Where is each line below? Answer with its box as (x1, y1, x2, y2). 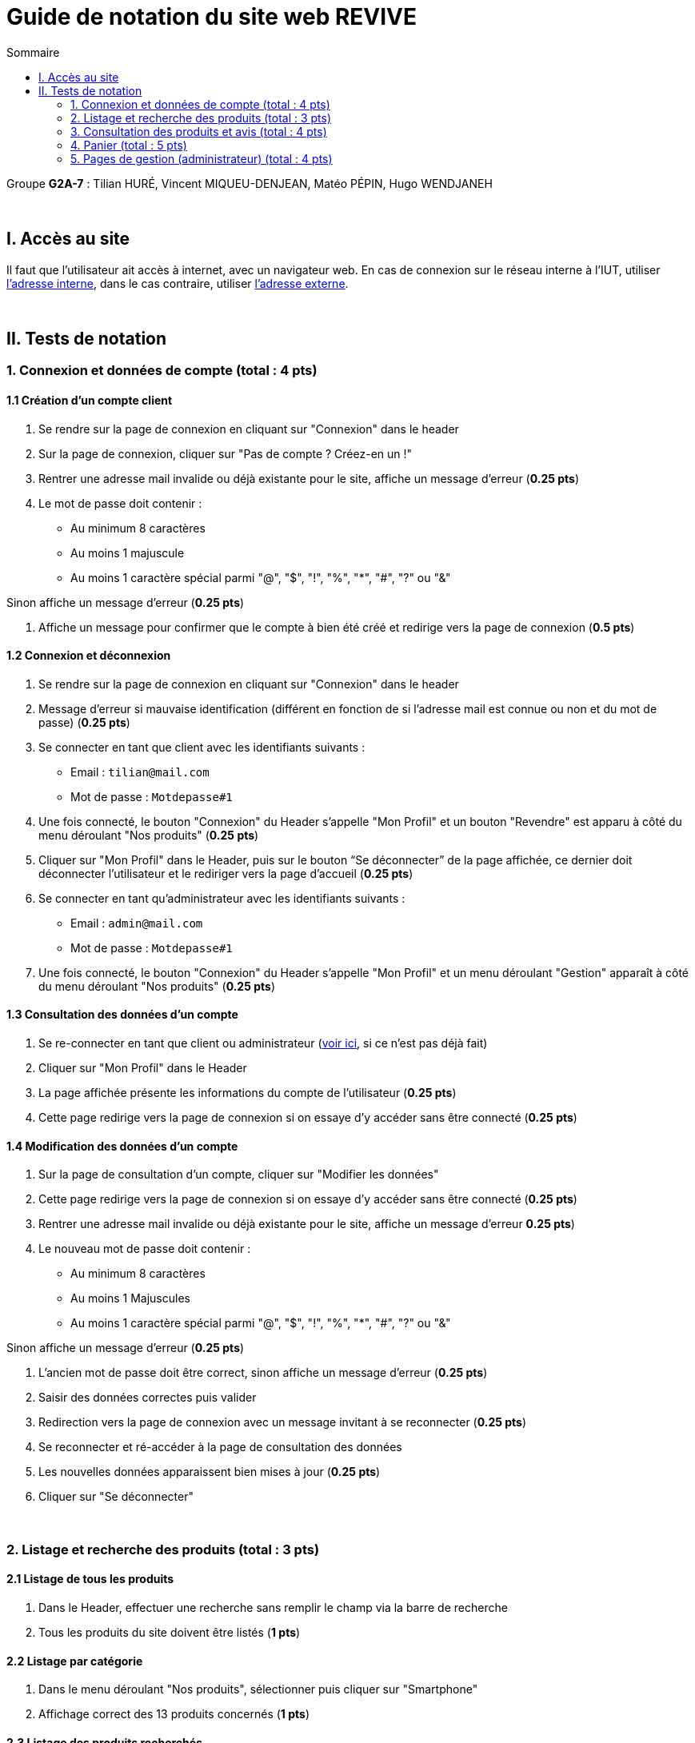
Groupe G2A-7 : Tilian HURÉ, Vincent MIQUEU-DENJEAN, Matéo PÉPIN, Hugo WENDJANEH (6, 176, 493, 190)
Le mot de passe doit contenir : (38, 496, 202, 510)
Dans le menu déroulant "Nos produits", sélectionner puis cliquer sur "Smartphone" (38, 1682, 478, 1697)
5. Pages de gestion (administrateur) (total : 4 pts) (70, 151, 333, 166)
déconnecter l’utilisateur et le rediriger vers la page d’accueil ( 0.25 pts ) (38, 866, 413, 880)
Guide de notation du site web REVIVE (6, 3, 417, 30)
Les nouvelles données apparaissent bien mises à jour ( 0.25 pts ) (38, 1465, 381, 1479)
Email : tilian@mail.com (70, 764, 210, 779)
